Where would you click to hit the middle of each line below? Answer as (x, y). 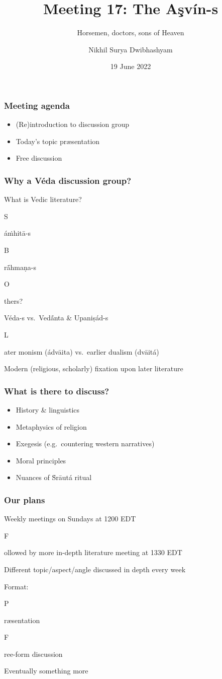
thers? (14, 300)
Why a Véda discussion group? (68, 180)
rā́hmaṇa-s (20, 267)
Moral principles (41, 460)
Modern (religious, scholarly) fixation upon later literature (94, 368)
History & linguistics (48, 409)
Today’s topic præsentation (58, 141)
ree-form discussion (33, 654)
